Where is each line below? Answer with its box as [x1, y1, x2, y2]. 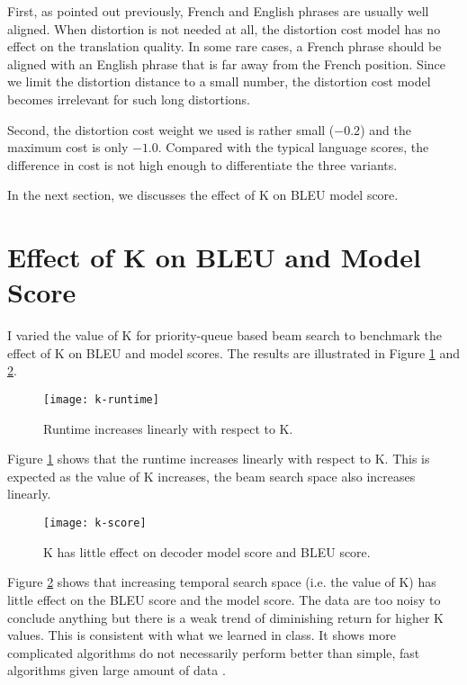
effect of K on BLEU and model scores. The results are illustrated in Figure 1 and [7, 343, 460, 362]
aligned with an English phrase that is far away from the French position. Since [7, 54, 446, 73]
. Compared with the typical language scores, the [157, 138, 429, 157]
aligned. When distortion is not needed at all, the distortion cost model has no [7, 19, 441, 38]
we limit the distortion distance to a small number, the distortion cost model [7, 72, 431, 91]
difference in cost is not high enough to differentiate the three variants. [7, 155, 398, 174]
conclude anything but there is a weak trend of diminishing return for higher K [7, 608, 445, 626]
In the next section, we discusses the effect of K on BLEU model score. [7, 185, 399, 204]
